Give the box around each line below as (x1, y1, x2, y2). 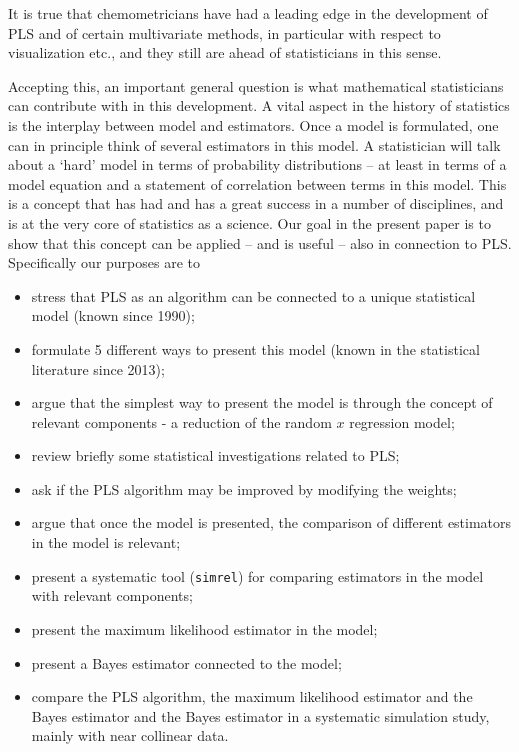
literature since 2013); (31, 358, 165, 379)
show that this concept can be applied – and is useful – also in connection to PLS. (8, 232, 512, 253)
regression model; (349, 411, 455, 432)
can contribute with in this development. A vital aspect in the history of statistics (8, 95, 510, 116)
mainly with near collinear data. (31, 725, 229, 746)
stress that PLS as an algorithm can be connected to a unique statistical (31, 285, 476, 306)
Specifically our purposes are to (8, 252, 201, 273)
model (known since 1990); (31, 305, 195, 326)
